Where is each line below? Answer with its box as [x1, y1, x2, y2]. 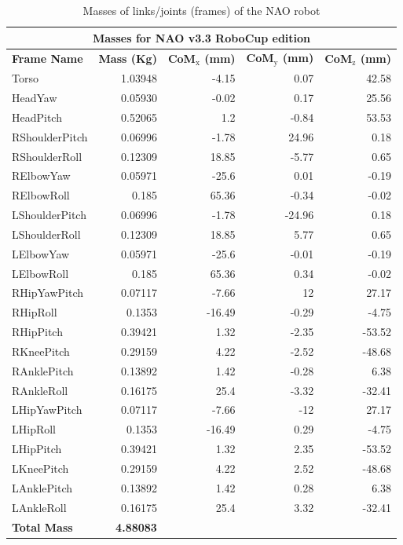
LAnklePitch [12, 479, 73, 496]
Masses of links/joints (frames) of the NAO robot [82, 2, 321, 18]
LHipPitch [12, 441, 62, 457]
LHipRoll [12, 421, 57, 437]
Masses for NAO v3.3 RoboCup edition [92, 29, 311, 46]
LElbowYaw [12, 245, 70, 262]
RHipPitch [12, 324, 63, 340]
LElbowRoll [12, 265, 69, 281]
